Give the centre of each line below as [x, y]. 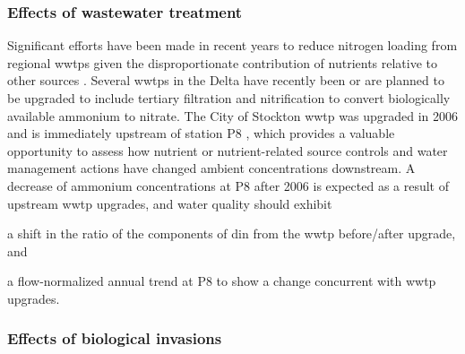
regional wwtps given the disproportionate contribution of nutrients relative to [223, 62]
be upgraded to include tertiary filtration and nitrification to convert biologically [229, 98]
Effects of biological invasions [115, 338]
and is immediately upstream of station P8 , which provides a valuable [201, 133]
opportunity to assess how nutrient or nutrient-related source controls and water [228, 150]
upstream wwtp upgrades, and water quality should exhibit [170, 203]
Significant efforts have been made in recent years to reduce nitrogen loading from [232, 45]
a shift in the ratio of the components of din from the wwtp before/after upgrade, [232, 233]
